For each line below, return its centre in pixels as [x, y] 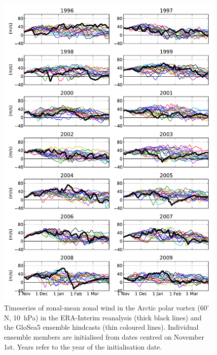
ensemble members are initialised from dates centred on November [104, 337]
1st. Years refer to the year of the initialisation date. [83, 346]
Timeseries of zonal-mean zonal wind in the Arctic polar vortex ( [102, 308]
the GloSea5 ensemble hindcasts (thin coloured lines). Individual [101, 327]
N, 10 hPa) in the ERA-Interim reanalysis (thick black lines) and [103, 317]
